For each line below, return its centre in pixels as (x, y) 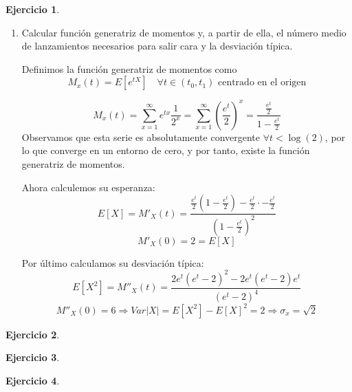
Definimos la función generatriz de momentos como (129, 68)
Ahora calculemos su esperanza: (88, 187)
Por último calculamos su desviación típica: (113, 262)
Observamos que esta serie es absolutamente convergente (141, 137)
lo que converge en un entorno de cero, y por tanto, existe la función (166, 150)
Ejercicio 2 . (33, 334)
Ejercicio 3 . (33, 357)
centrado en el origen (262, 83)
